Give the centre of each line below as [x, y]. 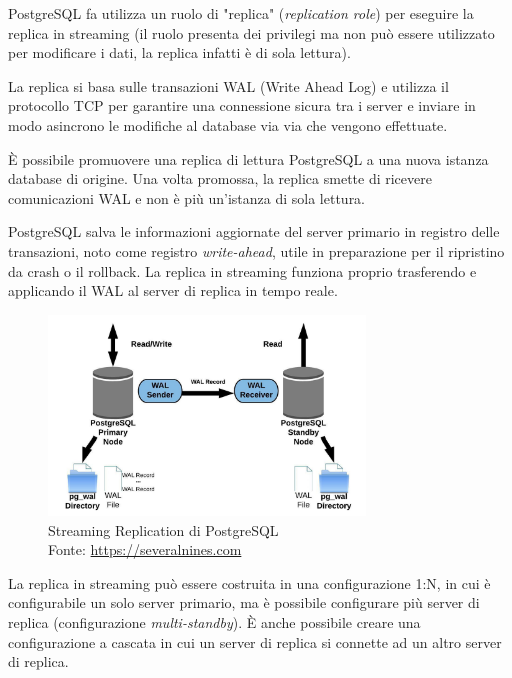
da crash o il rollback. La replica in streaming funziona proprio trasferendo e [242, 270]
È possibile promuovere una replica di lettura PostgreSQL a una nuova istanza [248, 158]
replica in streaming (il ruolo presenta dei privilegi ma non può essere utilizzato [251, 32]
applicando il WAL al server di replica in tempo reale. [173, 290]
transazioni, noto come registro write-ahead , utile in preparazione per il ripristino [256, 250]
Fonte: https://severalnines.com [145, 549]
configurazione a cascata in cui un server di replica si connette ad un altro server [255, 641]
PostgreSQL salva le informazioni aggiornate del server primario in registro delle [254, 231]
